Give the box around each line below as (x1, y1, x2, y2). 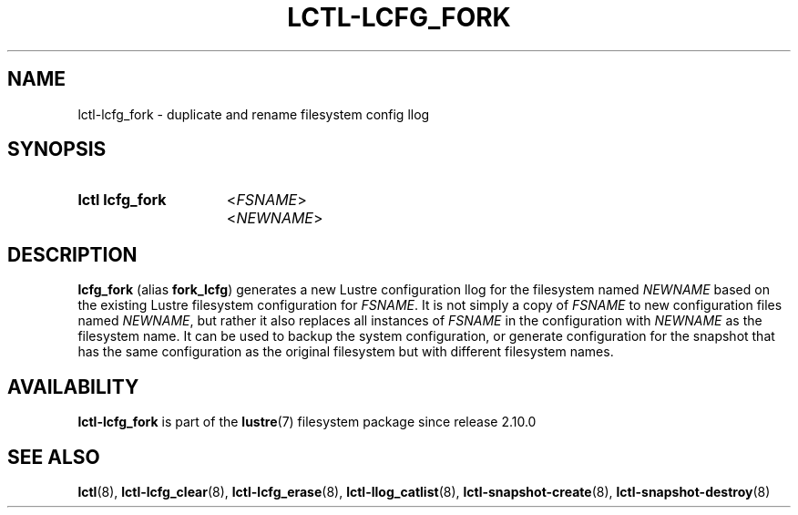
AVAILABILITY (7, 375, 139, 398)
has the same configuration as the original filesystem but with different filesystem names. (77, 344, 614, 360)
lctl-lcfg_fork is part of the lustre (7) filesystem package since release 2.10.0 (77, 414, 537, 430)
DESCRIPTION (7, 242, 138, 266)
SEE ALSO (7, 445, 100, 469)
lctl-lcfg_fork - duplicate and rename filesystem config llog (77, 106, 430, 122)
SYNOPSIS (7, 138, 107, 161)
